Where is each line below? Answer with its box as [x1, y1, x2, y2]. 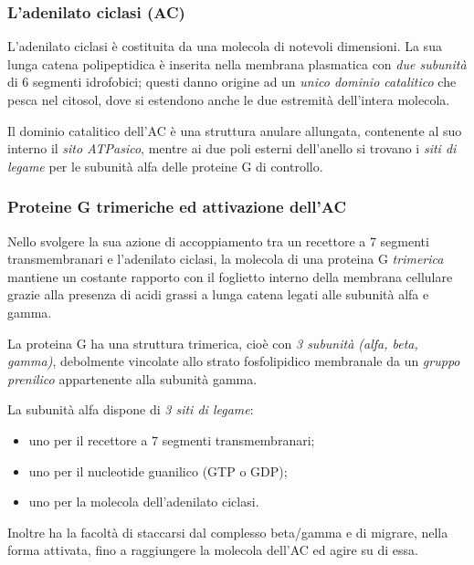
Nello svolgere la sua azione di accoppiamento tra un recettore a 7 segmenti [7, 231, 429, 250]
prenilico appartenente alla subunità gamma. [7, 369, 258, 388]
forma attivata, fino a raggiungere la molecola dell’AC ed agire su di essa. [7, 540, 418, 560]
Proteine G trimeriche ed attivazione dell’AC [7, 195, 346, 218]
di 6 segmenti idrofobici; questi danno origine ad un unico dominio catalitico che [7, 72, 457, 91]
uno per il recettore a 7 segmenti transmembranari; [28, 430, 315, 449]
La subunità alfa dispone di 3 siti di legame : [7, 400, 254, 419]
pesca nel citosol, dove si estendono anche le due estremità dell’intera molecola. [7, 90, 450, 109]
